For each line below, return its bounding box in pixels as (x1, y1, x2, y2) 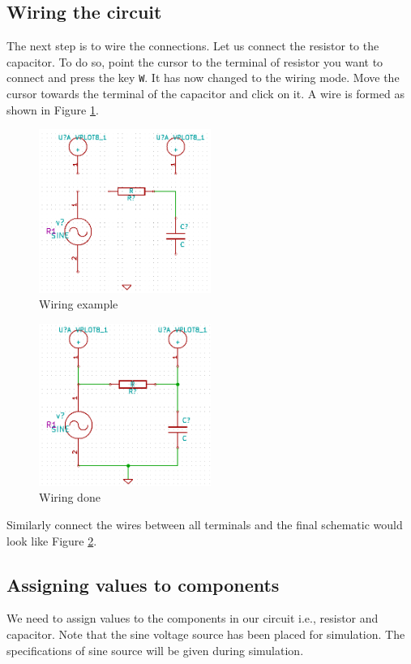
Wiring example (39, 295, 118, 313)
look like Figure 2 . (6, 532, 97, 549)
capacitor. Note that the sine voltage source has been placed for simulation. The (6, 626, 405, 643)
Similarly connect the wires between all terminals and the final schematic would (6, 516, 403, 533)
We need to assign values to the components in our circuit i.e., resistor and (6, 610, 379, 627)
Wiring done (39, 489, 101, 506)
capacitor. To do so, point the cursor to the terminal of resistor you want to (6, 53, 383, 70)
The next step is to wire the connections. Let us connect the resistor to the (6, 37, 379, 54)
